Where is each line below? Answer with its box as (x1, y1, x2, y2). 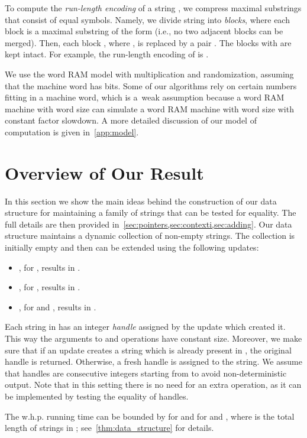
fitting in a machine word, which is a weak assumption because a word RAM (5, 91, 285, 103)
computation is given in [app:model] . (5, 125, 139, 138)
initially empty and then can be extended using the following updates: (5, 241, 259, 254)
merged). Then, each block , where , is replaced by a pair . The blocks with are (5, 36, 292, 48)
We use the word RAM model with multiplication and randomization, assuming (5, 67, 294, 80)
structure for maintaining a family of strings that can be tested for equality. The (5, 206, 296, 219)
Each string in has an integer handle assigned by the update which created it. (5, 320, 286, 333)
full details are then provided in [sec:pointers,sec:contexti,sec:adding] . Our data (5, 218, 292, 230)
